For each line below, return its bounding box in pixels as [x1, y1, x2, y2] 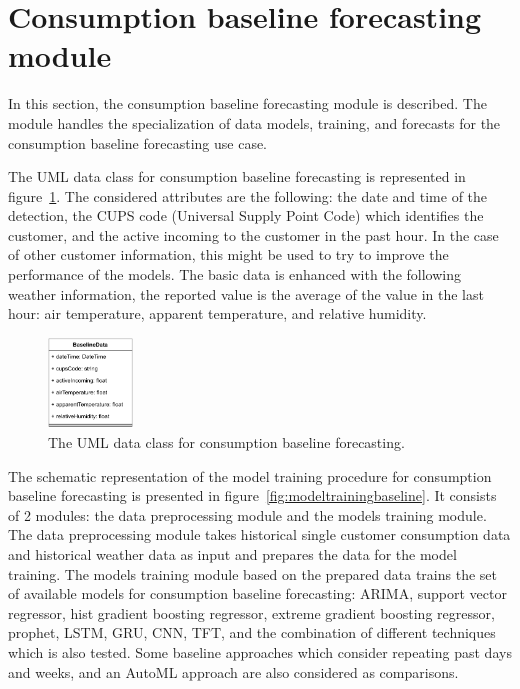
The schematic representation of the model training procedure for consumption [8, 465, 492, 486]
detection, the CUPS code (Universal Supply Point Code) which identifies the [8, 205, 484, 226]
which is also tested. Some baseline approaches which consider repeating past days [8, 642, 512, 663]
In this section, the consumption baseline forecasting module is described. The [8, 93, 487, 114]
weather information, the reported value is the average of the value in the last [8, 283, 484, 304]
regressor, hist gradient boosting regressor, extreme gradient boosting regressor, [8, 602, 495, 623]
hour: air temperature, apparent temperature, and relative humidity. [8, 303, 427, 324]
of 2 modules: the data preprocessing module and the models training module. [8, 504, 487, 525]
